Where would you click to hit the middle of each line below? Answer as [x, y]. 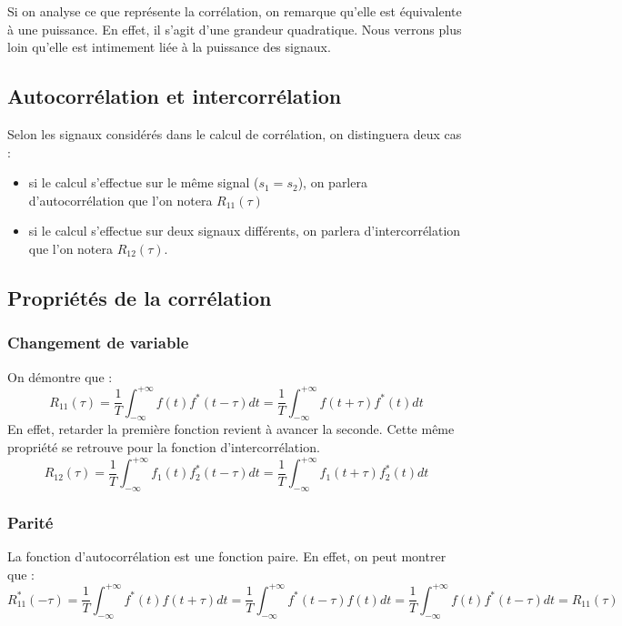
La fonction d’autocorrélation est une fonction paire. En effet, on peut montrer [227, 556]
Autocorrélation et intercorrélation [175, 96]
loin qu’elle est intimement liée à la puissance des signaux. [169, 47]
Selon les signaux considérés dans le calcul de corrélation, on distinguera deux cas [235, 133]
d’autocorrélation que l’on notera [120, 200]
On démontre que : [60, 376]
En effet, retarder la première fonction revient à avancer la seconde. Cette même [231, 429]
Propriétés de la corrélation [140, 297]
